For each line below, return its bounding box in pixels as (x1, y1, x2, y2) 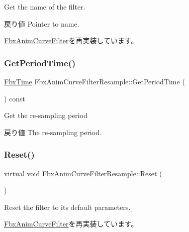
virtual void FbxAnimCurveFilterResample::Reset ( (4, 168, 162, 178)
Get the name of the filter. (4, 2, 85, 12)
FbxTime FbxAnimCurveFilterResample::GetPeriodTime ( (4, 76, 185, 86)
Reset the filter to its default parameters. (4, 201, 131, 212)
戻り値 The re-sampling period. (4, 127, 102, 137)
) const (4, 93, 26, 103)
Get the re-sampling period (4, 110, 87, 121)
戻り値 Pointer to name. (4, 18, 79, 29)
